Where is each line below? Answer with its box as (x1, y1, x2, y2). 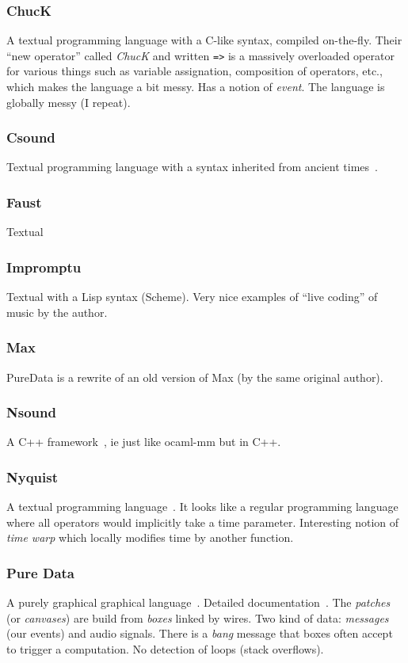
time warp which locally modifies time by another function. (6, 529, 294, 546)
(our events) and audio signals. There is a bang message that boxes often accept (6, 625, 393, 642)
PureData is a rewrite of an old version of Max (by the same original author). (6, 368, 383, 385)
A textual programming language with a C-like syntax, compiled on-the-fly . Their (6, 32, 402, 48)
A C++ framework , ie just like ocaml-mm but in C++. (6, 433, 281, 450)
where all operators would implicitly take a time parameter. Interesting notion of (6, 513, 399, 530)
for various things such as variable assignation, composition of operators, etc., (6, 63, 383, 79)
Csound (6, 128, 55, 147)
